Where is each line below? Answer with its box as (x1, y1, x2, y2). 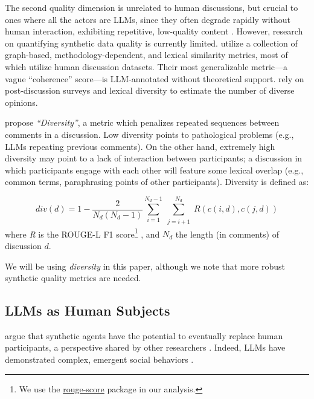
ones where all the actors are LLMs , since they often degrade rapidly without (5, 13, 291, 25)
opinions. (5, 96, 38, 108)
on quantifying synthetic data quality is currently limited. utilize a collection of (5, 36, 298, 49)
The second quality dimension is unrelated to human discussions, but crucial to (5, 1, 298, 13)
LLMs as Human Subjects (5, 301, 170, 320)
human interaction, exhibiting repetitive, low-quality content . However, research (5, 25, 303, 37)
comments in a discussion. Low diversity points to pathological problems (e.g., (5, 128, 294, 140)
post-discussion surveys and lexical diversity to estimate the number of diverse (5, 84, 295, 97)
